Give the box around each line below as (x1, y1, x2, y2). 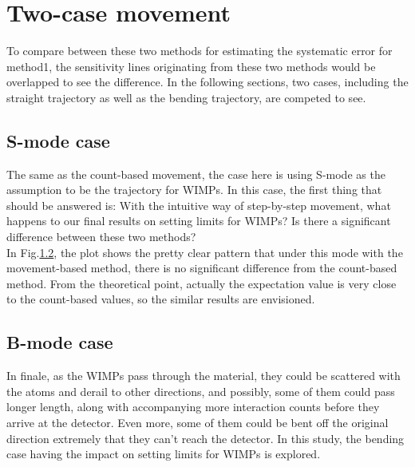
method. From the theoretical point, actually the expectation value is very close (6, 275, 397, 291)
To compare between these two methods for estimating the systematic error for (6, 42, 393, 59)
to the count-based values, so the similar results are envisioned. (6, 291, 315, 307)
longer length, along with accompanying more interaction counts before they (6, 398, 380, 415)
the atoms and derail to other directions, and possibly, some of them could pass (6, 382, 395, 399)
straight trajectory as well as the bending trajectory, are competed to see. (6, 89, 366, 105)
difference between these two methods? (6, 228, 196, 245)
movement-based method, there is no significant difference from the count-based (6, 259, 397, 276)
